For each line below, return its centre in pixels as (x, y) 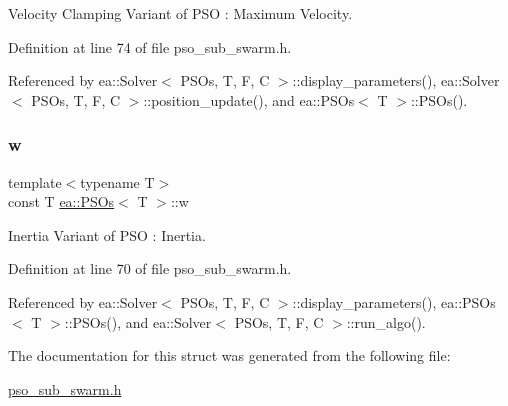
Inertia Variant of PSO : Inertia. (107, 234)
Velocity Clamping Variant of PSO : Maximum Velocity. (180, 13)
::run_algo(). (386, 321)
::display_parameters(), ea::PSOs (394, 301)
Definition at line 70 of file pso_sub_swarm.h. (150, 268)
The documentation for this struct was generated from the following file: (229, 355)
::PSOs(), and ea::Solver (138, 321)
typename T (117, 181)
